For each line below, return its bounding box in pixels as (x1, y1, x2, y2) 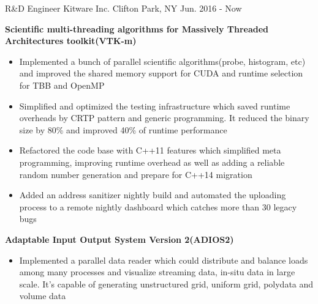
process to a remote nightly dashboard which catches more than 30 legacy (19, 200, 297, 213)
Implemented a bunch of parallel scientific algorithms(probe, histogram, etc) (19, 54, 306, 67)
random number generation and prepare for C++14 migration (19, 168, 252, 180)
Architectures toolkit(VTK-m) (5, 34, 137, 47)
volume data (19, 289, 66, 302)
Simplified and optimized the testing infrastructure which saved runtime (19, 99, 290, 112)
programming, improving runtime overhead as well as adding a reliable (19, 155, 285, 168)
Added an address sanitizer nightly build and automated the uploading (19, 188, 286, 201)
